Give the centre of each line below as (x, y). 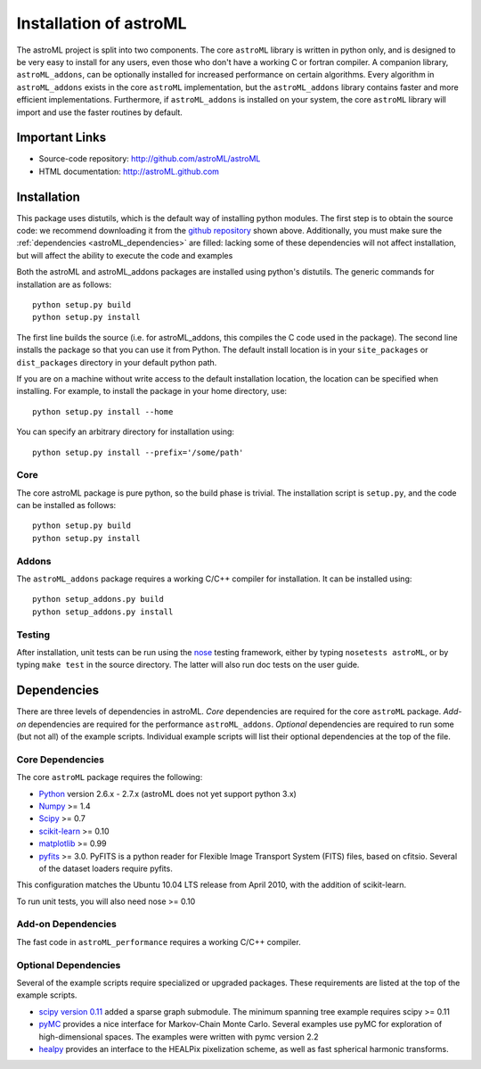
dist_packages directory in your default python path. (117, 362)
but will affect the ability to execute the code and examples (125, 255)
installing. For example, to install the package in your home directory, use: (152, 391)
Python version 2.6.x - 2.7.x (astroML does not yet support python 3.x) (168, 794)
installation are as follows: (64, 284)
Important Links (61, 138)
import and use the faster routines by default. (99, 112)
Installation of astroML (102, 23)
